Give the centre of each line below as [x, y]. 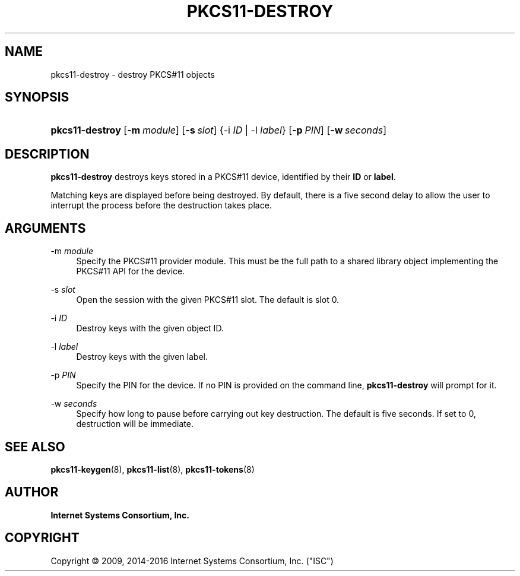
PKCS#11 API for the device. [131, 271]
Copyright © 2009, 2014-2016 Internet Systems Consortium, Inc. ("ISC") [192, 561]
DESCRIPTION [47, 154]
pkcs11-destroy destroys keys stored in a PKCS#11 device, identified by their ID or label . [223, 177]
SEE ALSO [35, 447]
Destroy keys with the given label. [142, 357]
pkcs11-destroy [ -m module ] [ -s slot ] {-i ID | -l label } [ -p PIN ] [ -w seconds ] [219, 130]
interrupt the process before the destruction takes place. [161, 205]
